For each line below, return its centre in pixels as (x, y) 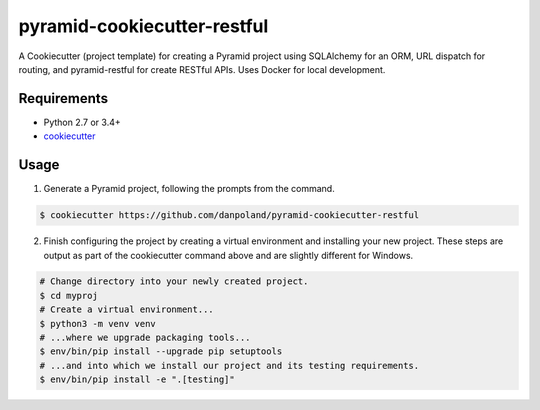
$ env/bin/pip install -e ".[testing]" (137, 379)
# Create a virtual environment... (126, 309)
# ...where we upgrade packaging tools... (145, 338)
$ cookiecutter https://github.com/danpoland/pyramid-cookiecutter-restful (229, 215)
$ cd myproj (69, 295)
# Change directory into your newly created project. (174, 281)
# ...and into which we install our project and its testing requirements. (229, 365)
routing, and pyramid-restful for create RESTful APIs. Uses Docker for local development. (202, 69)
